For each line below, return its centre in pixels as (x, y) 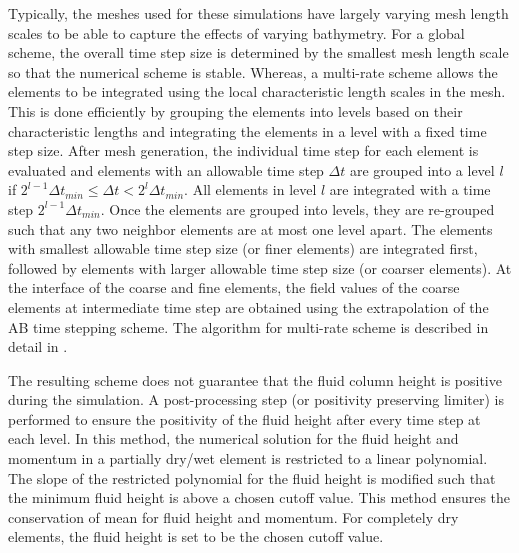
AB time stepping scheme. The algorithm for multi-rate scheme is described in (248, 326)
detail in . (38, 346)
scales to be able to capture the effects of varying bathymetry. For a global (236, 32)
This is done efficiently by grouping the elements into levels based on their (235, 110)
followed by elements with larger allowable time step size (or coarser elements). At (260, 267)
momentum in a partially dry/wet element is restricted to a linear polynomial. (248, 458)
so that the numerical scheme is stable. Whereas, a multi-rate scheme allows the (253, 71)
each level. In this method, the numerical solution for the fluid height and (233, 438)
